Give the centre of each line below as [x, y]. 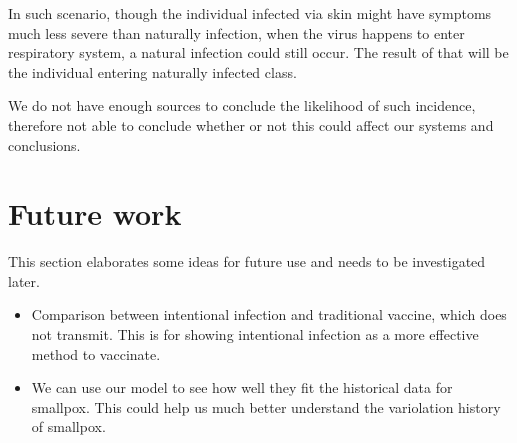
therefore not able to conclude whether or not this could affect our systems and [251, 124]
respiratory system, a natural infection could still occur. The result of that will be [258, 52]
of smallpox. [68, 426]
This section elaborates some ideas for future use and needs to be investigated [247, 261]
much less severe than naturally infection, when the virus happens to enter [236, 32]
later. [24, 280]
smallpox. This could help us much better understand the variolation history [266, 406]
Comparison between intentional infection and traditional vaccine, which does [269, 314]
